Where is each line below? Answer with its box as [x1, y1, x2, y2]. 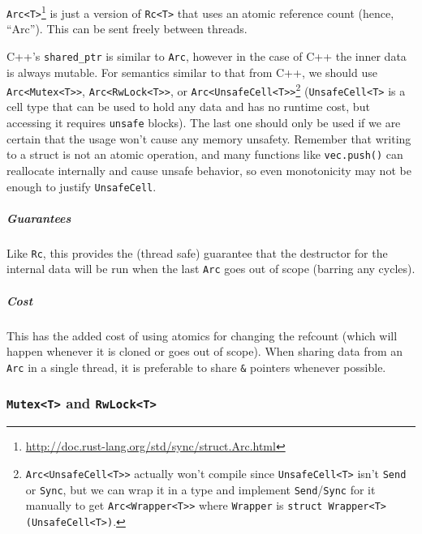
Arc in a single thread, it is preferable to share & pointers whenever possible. [6, 358, 386, 375]
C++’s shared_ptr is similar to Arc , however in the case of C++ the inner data [6, 47, 407, 64]
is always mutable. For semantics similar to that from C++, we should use [6, 63, 377, 80]
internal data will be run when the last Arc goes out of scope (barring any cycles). [6, 260, 416, 277]
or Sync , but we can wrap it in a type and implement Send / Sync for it [25, 481, 376, 498]
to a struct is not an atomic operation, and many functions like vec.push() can [6, 146, 403, 163]
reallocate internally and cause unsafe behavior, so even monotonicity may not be [6, 161, 411, 178]
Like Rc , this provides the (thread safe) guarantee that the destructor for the [6, 244, 388, 261]
